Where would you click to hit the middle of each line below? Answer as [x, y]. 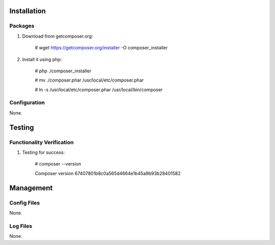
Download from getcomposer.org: [58, 36]
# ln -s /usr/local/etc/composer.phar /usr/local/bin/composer [99, 90]
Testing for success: [44, 152]
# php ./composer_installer [63, 71]
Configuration [27, 103]
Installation [28, 11]
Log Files [21, 226]
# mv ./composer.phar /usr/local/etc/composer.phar [89, 80]
